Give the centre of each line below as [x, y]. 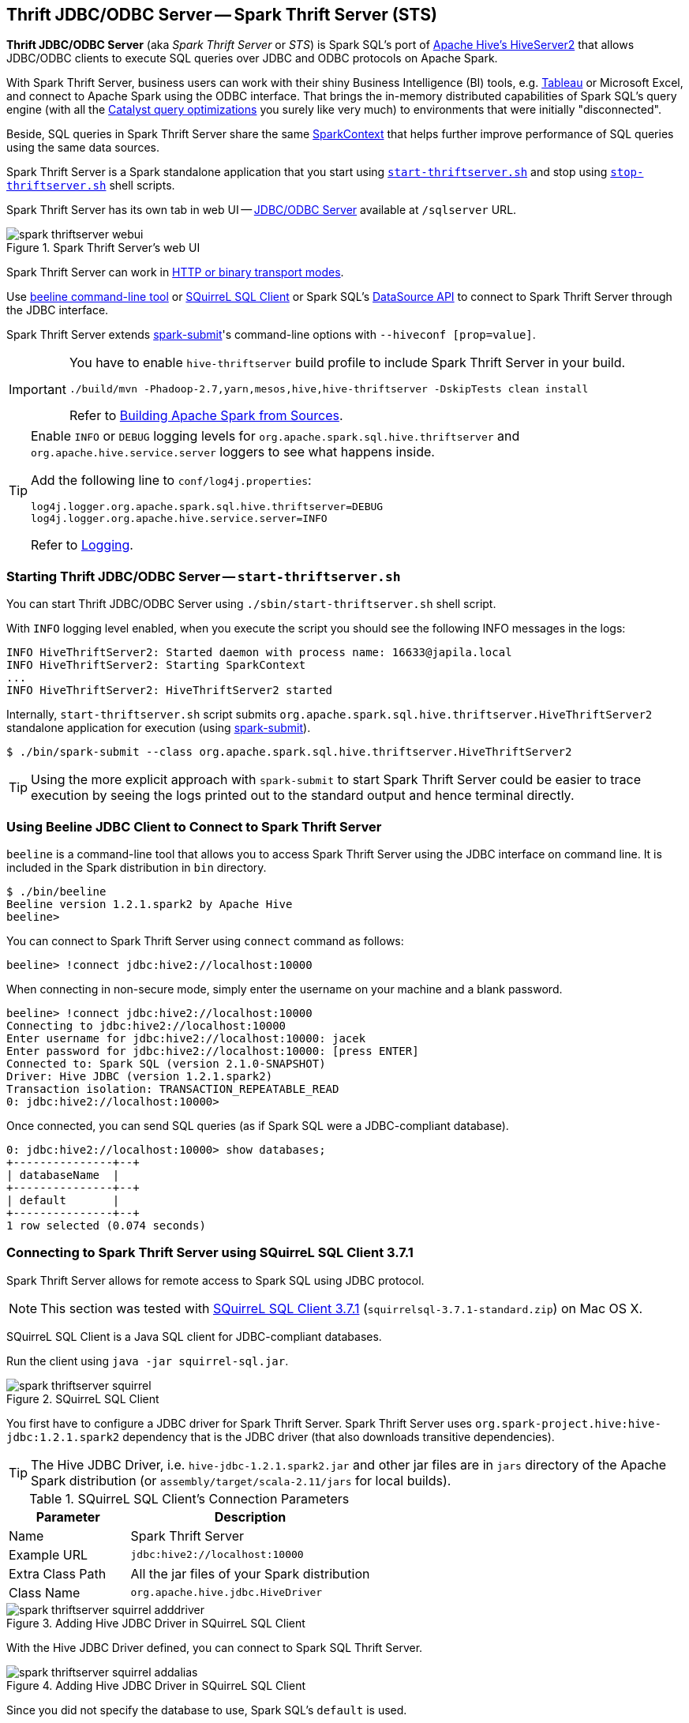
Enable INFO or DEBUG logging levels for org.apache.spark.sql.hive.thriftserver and [275, 436]
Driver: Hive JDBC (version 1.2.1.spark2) [140, 1076]
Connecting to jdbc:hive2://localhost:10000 [146, 1025]
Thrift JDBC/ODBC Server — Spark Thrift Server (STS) [222, 15]
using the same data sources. [83, 148]
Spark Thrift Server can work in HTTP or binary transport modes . [175, 272]
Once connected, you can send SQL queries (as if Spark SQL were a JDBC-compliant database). [258, 1125]
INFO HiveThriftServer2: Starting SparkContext [156, 665]
